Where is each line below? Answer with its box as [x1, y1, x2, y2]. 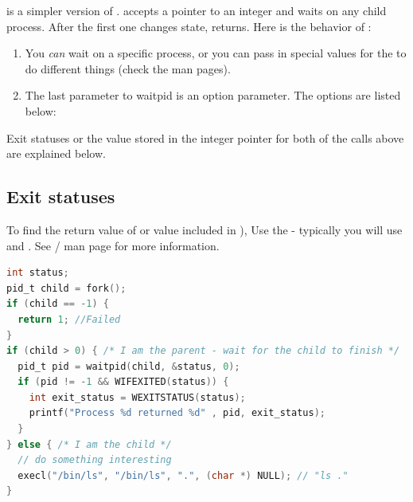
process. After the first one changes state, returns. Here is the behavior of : [6, 18, 372, 34]
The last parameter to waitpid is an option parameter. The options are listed [25, 87, 401, 104]
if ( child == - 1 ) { [6, 298, 109, 310]
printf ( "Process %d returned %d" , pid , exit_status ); [29, 407, 325, 419]
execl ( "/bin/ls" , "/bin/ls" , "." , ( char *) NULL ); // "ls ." [18, 469, 349, 481]
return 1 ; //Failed [18, 313, 121, 325]
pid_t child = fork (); [6, 282, 127, 294]
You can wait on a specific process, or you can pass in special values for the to [25, 45, 407, 61]
